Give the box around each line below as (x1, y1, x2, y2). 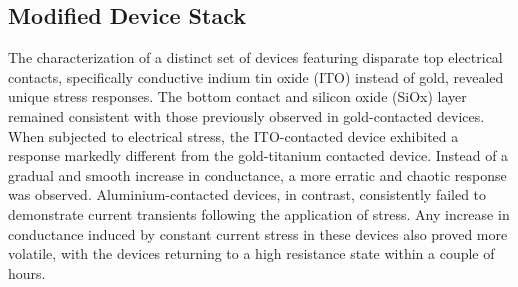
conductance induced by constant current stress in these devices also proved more (8, 223, 508, 244)
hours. (8, 262, 46, 283)
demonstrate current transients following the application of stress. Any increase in (8, 203, 510, 224)
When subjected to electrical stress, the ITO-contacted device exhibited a (8, 125, 459, 146)
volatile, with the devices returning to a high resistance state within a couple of (8, 243, 495, 264)
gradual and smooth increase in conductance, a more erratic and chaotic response (8, 164, 507, 185)
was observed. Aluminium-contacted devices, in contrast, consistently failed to (8, 184, 487, 205)
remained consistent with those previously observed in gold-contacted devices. (8, 105, 485, 126)
